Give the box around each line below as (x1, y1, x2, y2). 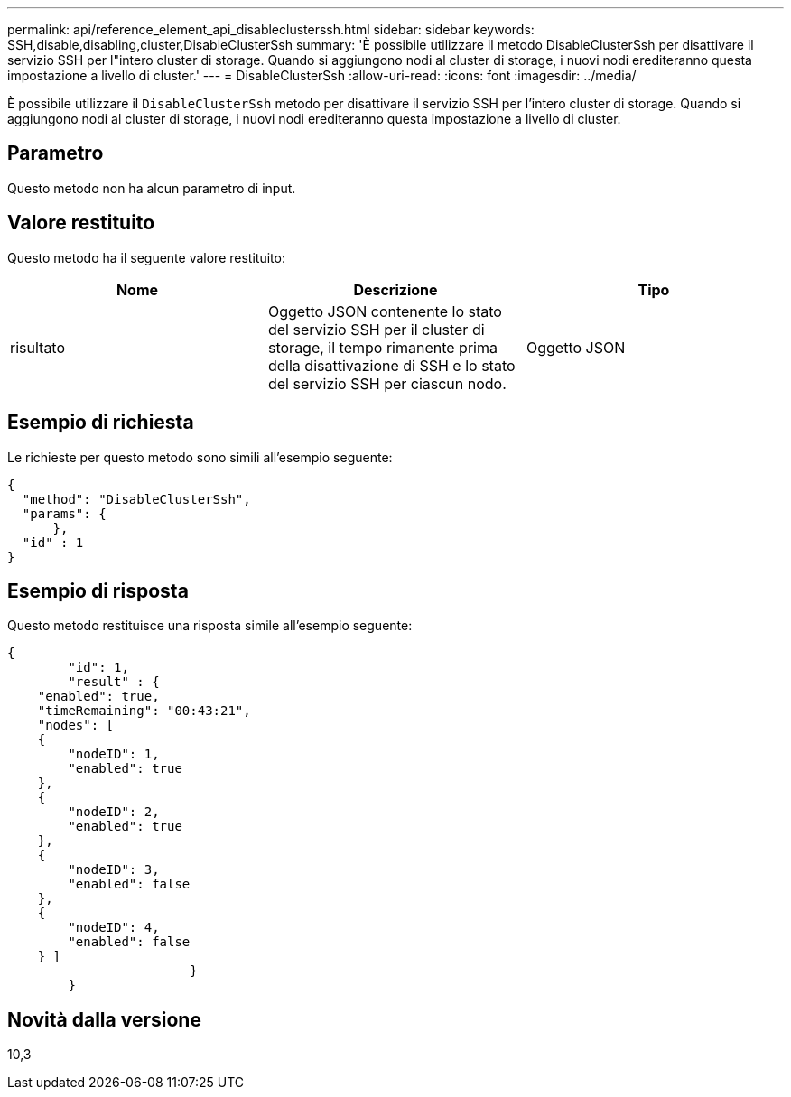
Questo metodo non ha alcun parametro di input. (7, 180, 296, 196)
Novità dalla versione (7, 1008, 201, 1031)
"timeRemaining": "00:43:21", (37, 703, 251, 719)
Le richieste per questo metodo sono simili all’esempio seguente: (7, 449, 393, 465)
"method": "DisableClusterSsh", (22, 491, 251, 507)
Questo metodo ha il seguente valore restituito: (7, 249, 285, 265)
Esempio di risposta (7, 579, 189, 602)
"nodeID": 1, (68, 747, 160, 762)
